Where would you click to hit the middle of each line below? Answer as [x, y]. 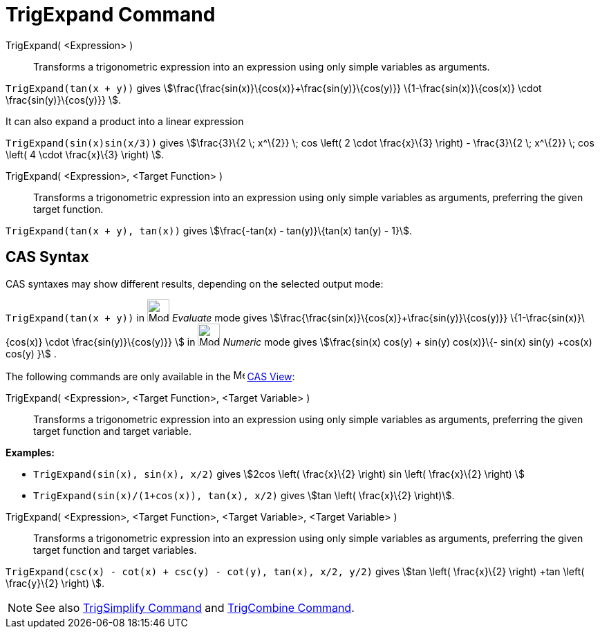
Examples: [30, 452]
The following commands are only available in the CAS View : [150, 376]
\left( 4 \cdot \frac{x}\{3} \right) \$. [85, 154]
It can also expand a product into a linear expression [125, 121]
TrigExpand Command [111, 15]
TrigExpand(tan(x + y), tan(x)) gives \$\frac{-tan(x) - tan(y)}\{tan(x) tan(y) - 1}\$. [209, 230]
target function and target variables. [115, 550]
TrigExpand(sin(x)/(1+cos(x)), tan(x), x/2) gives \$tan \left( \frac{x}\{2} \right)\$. [244, 495]
